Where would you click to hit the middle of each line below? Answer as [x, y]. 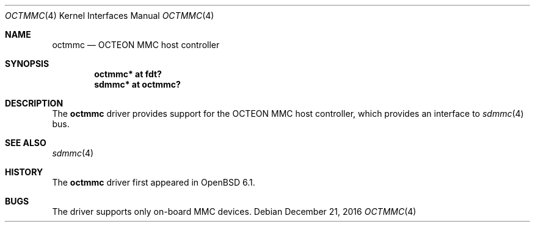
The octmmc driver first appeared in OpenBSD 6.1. [154, 182]
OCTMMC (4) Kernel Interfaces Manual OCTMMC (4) [110, 16]
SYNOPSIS [27, 64]
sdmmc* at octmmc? [137, 84]
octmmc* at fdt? [128, 74]
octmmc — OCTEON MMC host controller [136, 45]
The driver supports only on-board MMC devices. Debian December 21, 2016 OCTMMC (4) [234, 211]
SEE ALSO [26, 143]
